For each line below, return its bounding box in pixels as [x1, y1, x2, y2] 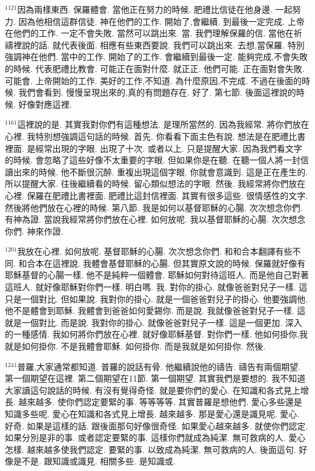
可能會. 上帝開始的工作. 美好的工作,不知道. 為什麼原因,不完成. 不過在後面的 [5, 74, 302, 86]
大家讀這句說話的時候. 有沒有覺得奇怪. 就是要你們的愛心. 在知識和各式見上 [5, 383, 300, 396]
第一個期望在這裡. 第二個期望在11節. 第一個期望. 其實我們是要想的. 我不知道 [5, 372, 306, 385]
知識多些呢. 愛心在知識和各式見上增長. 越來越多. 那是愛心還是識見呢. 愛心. [5, 408, 300, 420]
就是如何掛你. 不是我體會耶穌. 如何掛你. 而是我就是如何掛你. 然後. [5, 340, 266, 352]
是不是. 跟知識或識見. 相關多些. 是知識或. [13, 455, 176, 467]
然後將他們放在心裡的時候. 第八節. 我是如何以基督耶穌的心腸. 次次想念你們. [5, 201, 303, 213]
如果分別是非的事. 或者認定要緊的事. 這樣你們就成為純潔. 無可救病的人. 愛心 [5, 431, 306, 444]
